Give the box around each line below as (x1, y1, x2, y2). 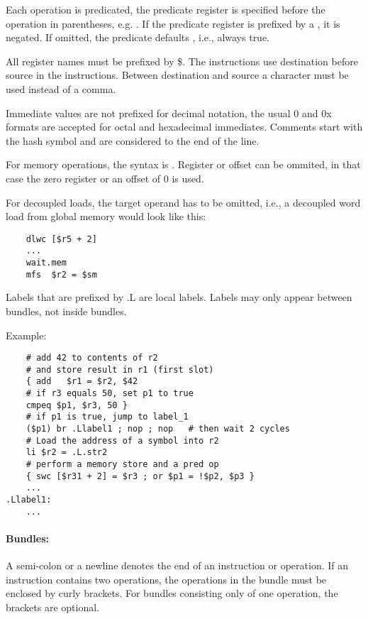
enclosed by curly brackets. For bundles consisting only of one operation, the (6, 586, 338, 601)
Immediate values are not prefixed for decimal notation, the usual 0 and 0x (6, 105, 332, 120)
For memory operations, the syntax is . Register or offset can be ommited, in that (6, 157, 361, 172)
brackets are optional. (6, 599, 99, 614)
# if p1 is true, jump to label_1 (26, 412, 189, 422)
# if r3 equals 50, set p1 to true (26, 388, 194, 399)
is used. (172, 170, 204, 185)
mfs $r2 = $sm (26, 269, 97, 280)
